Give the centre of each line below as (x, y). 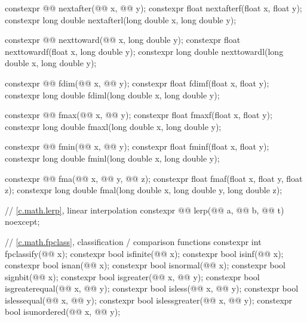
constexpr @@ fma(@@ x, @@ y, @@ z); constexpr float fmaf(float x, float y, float (154, 178)
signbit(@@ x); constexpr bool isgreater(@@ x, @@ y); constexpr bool (132, 276)
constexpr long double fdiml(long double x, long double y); (112, 95)
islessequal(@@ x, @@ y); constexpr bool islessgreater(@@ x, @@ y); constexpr (149, 300)
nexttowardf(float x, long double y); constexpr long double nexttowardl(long (144, 51)
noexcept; (22, 222)
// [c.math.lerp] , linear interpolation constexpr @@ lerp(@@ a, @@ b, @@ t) (145, 210)
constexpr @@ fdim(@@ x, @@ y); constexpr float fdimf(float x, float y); (137, 83)
